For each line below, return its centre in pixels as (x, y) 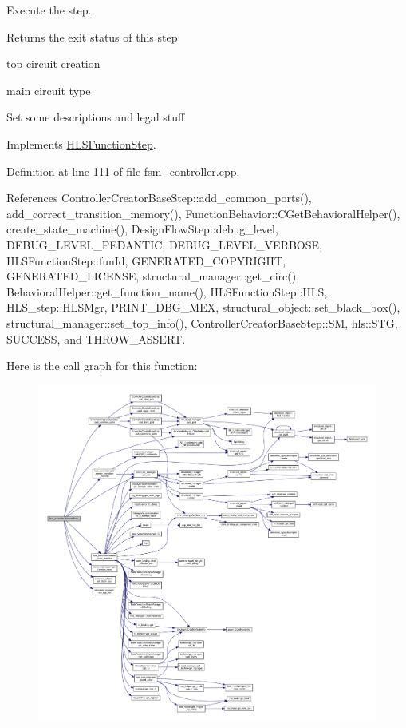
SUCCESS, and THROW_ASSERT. (96, 338)
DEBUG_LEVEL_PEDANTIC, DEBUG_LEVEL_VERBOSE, (164, 244)
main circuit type (49, 90)
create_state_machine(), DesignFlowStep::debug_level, (142, 229)
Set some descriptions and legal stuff (96, 117)
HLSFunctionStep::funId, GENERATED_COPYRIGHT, (146, 260)
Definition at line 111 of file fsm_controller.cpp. (123, 171)
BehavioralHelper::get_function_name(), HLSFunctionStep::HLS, (167, 291)
